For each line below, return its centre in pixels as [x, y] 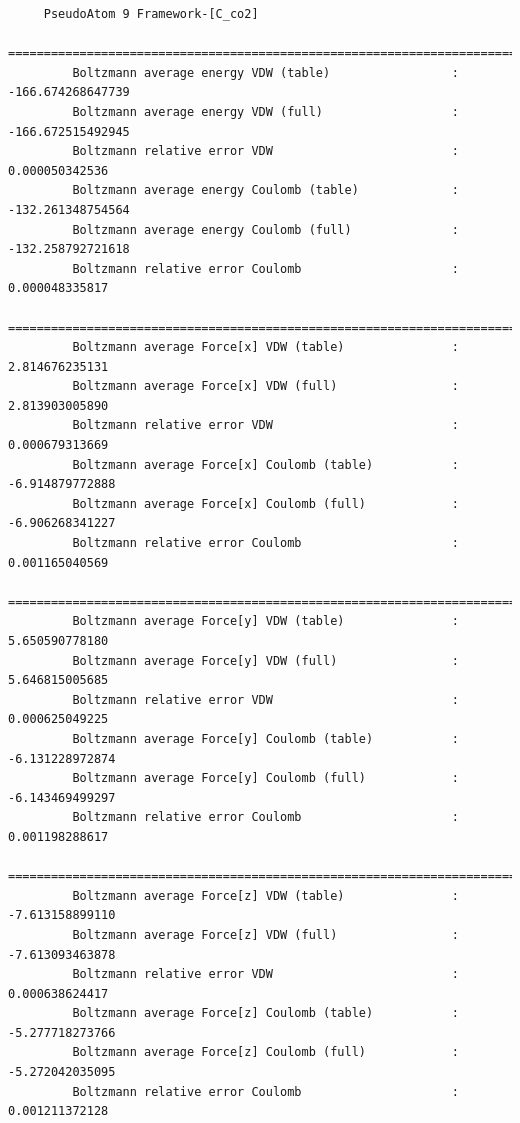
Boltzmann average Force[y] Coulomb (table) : [266, 738]
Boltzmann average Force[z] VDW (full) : [266, 934]
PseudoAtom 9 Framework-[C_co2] [151, 14]
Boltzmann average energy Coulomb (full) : [266, 229]
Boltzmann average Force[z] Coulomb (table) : [266, 1013]
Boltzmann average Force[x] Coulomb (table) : [266, 464]
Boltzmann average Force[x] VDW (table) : [266, 347]
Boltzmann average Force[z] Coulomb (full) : [266, 1052]
